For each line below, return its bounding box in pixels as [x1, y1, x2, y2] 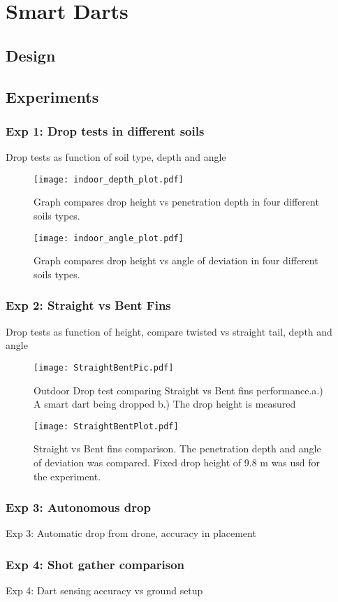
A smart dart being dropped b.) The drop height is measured [34, 396, 296, 411]
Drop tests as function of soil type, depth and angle [6, 150, 226, 164]
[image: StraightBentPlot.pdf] [34, 421, 179, 431]
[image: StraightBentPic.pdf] [34, 362, 174, 373]
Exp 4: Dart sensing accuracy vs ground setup [6, 583, 203, 598]
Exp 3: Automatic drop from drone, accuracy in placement [6, 526, 256, 540]
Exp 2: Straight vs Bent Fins [6, 296, 171, 314]
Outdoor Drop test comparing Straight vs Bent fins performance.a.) [34, 382, 323, 397]
